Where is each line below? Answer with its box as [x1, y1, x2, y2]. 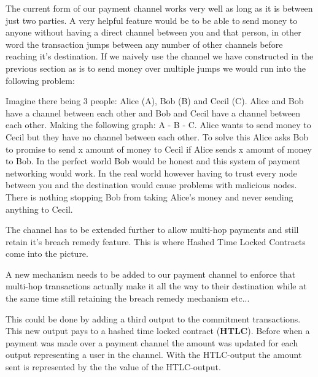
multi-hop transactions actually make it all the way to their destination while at [6, 280, 307, 292]
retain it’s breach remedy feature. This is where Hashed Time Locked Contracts [6, 235, 306, 248]
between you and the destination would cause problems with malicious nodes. [6, 178, 297, 191]
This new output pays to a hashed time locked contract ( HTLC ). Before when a [6, 324, 310, 337]
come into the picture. [6, 247, 88, 260]
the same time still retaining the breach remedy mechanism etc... [6, 292, 250, 305]
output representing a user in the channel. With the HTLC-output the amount [6, 348, 302, 361]
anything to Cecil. [6, 202, 73, 215]
